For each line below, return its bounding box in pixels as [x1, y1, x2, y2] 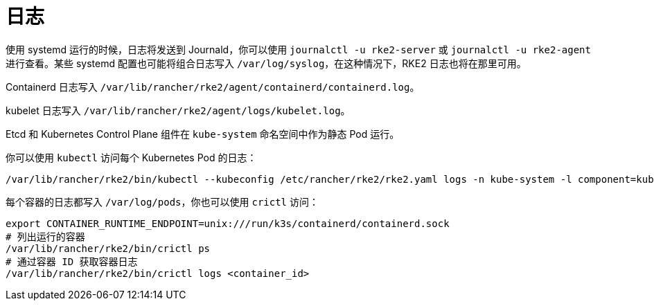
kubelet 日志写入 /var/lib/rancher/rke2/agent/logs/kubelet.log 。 [6, 104, 351, 116]
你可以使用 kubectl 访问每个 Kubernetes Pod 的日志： [6, 151, 257, 163]
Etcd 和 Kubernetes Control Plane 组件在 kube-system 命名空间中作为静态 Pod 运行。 [6, 127, 400, 140]
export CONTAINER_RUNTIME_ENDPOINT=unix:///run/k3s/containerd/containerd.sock [6, 217, 450, 229]
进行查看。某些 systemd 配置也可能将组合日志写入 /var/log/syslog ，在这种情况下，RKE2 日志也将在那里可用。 [6, 57, 527, 69]
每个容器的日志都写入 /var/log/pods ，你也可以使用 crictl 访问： [6, 195, 319, 208]
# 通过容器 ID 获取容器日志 [6, 255, 138, 267]
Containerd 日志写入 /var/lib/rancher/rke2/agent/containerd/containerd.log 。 [6, 80, 420, 93]
